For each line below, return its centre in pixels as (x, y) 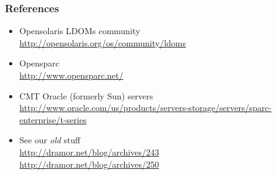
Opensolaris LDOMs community (80, 31)
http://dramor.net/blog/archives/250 (89, 164)
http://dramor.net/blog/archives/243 (89, 152)
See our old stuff (50, 140)
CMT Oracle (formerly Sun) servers (86, 95)
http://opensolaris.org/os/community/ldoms (103, 42)
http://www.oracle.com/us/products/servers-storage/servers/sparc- (146, 108)
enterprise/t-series (53, 119)
